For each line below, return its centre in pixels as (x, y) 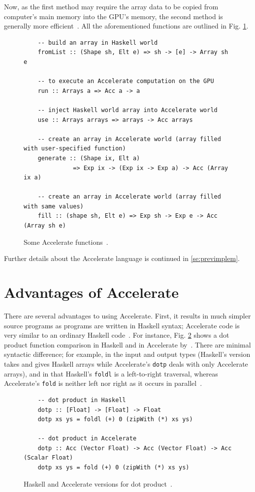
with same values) (54, 206)
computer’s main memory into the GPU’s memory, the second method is (113, 16)
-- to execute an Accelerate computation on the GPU (126, 81)
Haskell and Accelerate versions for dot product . (98, 483)
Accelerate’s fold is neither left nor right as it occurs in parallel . (103, 383)
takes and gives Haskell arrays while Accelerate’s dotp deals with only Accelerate (126, 363)
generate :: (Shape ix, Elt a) (89, 158)
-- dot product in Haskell (82, 400)
